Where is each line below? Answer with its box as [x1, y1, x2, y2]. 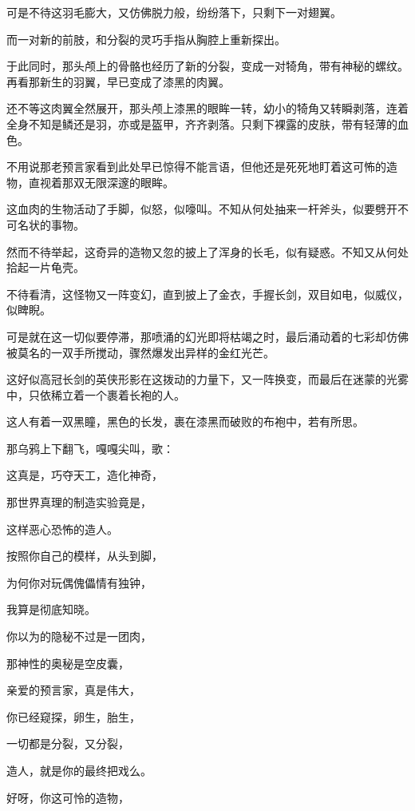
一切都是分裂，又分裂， [6, 735, 129, 752]
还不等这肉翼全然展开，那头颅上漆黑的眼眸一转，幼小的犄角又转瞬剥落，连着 [6, 100, 409, 117]
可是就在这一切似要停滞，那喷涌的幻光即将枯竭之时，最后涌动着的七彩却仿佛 [6, 328, 409, 344]
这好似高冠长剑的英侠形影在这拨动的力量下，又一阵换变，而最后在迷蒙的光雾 [6, 371, 409, 388]
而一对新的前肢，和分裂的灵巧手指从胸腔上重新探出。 [6, 30, 286, 47]
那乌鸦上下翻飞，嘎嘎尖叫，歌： [6, 439, 174, 456]
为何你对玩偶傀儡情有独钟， [6, 574, 152, 590]
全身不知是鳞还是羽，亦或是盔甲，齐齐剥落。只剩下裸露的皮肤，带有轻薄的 [6, 115, 397, 132]
